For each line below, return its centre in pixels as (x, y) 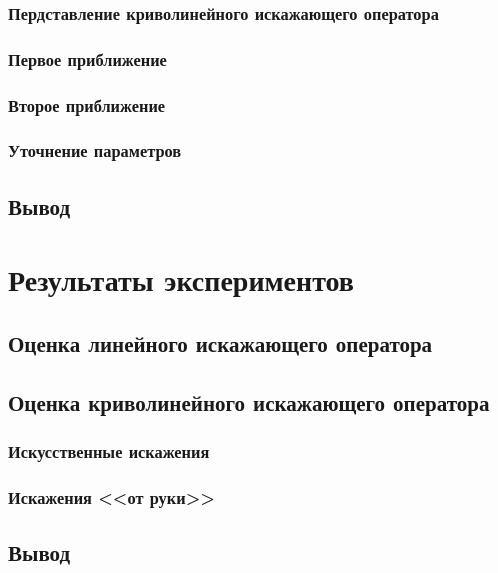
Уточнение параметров (95, 150)
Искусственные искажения (109, 451)
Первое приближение (87, 58)
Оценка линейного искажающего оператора (220, 342)
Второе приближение (87, 104)
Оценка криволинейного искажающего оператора (249, 401)
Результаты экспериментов (181, 279)
